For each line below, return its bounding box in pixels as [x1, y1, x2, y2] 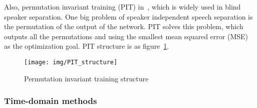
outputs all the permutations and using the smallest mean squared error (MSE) [4, 31, 248, 41]
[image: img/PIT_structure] [24, 58, 118, 66]
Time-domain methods [4, 94, 97, 107]
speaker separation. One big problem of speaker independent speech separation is [4, 11, 253, 22]
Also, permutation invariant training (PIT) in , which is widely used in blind [4, 2, 241, 12]
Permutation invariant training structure [24, 73, 149, 83]
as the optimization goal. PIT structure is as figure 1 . [4, 41, 169, 51]
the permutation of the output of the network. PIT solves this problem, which [4, 21, 243, 32]
